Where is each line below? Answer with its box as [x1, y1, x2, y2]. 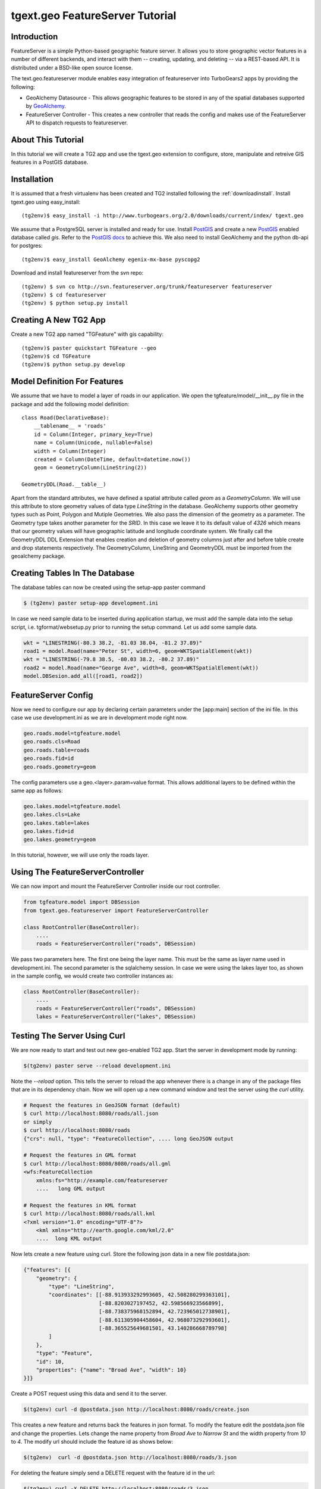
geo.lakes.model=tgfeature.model [23, 803, 121, 809]
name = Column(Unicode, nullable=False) [33, 440, 154, 446]
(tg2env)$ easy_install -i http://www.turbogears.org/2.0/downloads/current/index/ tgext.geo [21, 212, 304, 219]
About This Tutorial [11, 135, 84, 145]
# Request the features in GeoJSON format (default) [23, 1102, 181, 1109]
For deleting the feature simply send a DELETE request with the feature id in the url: [11, 1469, 215, 1476]
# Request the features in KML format [23, 1202, 137, 1208]
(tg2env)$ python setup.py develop [21, 361, 125, 368]
